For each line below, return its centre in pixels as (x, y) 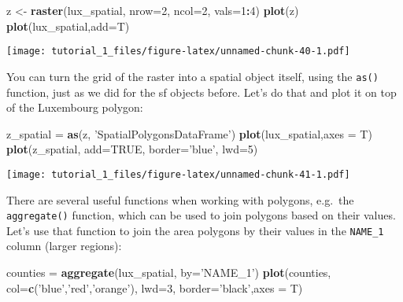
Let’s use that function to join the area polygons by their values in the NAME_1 (195, 230)
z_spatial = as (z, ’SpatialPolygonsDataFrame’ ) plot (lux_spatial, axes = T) (189, 133)
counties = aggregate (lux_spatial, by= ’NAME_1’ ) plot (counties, (169, 273)
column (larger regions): (64, 246)
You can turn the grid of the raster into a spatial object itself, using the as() (192, 76)
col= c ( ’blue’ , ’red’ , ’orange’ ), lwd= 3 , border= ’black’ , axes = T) (155, 287)
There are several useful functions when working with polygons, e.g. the (180, 199)
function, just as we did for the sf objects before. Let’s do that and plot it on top (201, 92)
